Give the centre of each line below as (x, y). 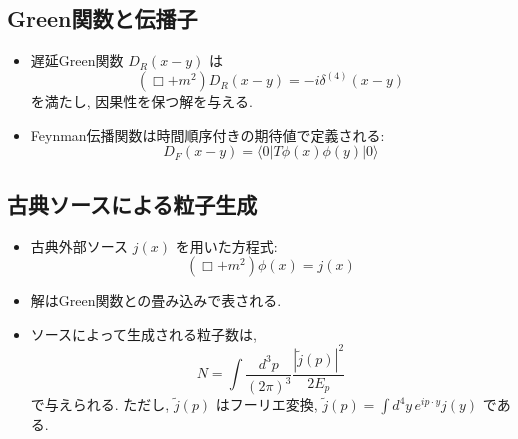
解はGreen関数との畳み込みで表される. (156, 300)
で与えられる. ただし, (100, 404)
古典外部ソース (79, 245)
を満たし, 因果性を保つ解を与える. (141, 101)
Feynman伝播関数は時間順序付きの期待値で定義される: (207, 134)
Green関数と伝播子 (102, 18)
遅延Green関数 (77, 60)
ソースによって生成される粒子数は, (143, 333)
